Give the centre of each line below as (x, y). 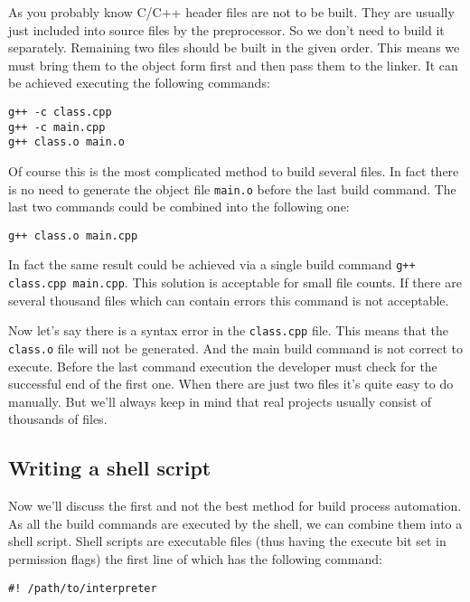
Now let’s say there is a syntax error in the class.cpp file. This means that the (228, 330)
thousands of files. (58, 419)
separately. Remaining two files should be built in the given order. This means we (234, 47)
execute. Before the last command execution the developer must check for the (223, 366)
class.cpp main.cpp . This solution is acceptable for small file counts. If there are (235, 282)
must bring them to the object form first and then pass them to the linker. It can (233, 65)
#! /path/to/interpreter (83, 588)
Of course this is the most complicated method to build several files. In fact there (234, 170)
